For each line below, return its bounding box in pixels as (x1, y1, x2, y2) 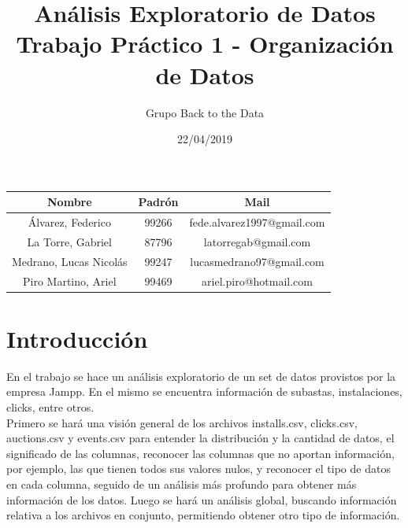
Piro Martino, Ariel (23, 272, 117, 289)
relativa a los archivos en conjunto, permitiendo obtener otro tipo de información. (6, 507, 400, 523)
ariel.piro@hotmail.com (202, 272, 313, 289)
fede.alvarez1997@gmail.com (189, 214, 325, 231)
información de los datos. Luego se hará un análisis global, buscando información (6, 491, 397, 508)
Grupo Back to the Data (145, 104, 265, 120)
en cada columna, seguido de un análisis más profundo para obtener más (6, 475, 357, 492)
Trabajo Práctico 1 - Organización (16, 28, 394, 60)
